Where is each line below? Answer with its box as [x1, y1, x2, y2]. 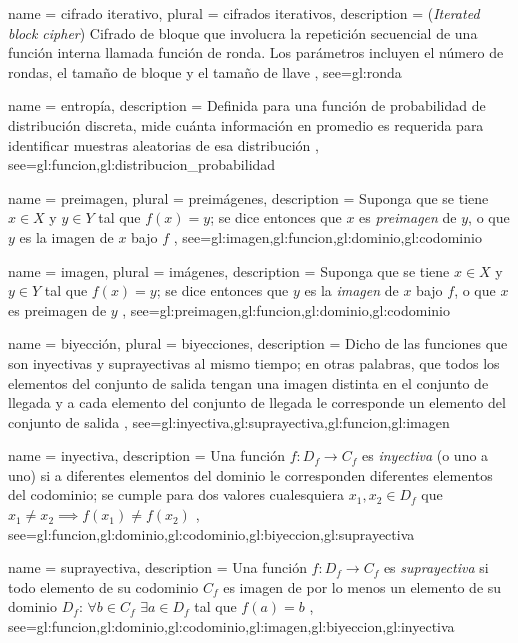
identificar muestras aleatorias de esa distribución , [8, 134, 319, 155]
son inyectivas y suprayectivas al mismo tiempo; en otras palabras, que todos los [8, 352, 500, 373]
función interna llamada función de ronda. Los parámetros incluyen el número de [8, 42, 504, 63]
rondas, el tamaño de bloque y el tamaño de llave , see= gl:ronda [8, 61, 402, 82]
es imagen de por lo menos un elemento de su [223, 576, 502, 597]
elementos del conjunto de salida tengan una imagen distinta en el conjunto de [8, 372, 489, 393]
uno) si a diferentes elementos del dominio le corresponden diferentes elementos [8, 464, 493, 485]
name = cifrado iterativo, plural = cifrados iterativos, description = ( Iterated [8, 3, 480, 23]
